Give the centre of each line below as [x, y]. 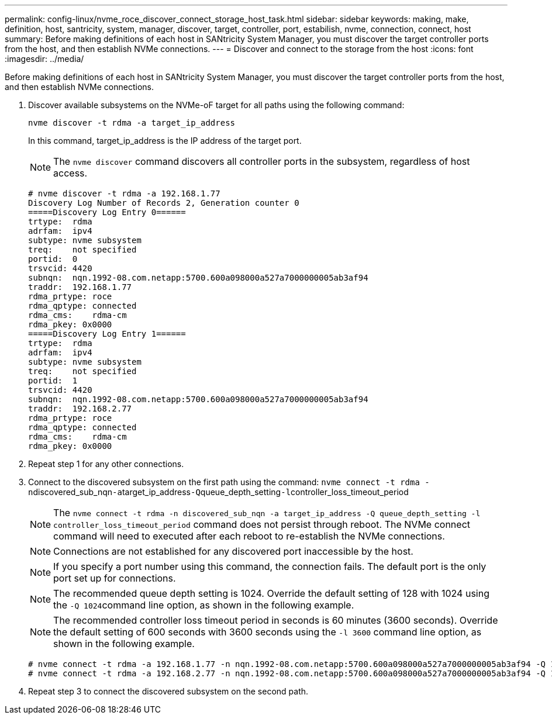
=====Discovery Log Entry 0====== [107, 212]
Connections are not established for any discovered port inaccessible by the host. [233, 551]
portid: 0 [53, 259]
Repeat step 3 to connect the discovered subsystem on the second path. [168, 691]
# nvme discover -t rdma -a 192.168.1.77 [124, 193]
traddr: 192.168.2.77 [80, 409]
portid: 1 [53, 381]
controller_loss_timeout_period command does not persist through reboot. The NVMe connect [262, 524]
